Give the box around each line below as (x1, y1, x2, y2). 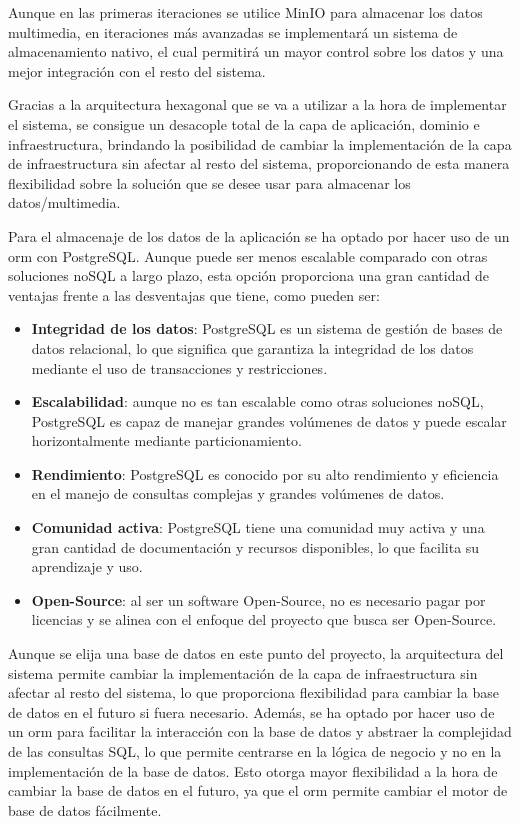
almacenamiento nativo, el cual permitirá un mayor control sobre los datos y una (8, 41, 504, 62)
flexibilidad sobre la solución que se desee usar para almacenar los (8, 172, 411, 193)
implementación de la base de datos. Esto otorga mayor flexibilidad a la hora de (8, 760, 498, 781)
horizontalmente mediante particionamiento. (31, 430, 302, 451)
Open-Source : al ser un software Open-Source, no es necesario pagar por (31, 589, 486, 610)
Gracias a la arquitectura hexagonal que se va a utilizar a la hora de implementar (8, 94, 507, 115)
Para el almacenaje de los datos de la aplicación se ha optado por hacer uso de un (8, 225, 510, 246)
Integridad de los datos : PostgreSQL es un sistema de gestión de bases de (31, 318, 503, 339)
